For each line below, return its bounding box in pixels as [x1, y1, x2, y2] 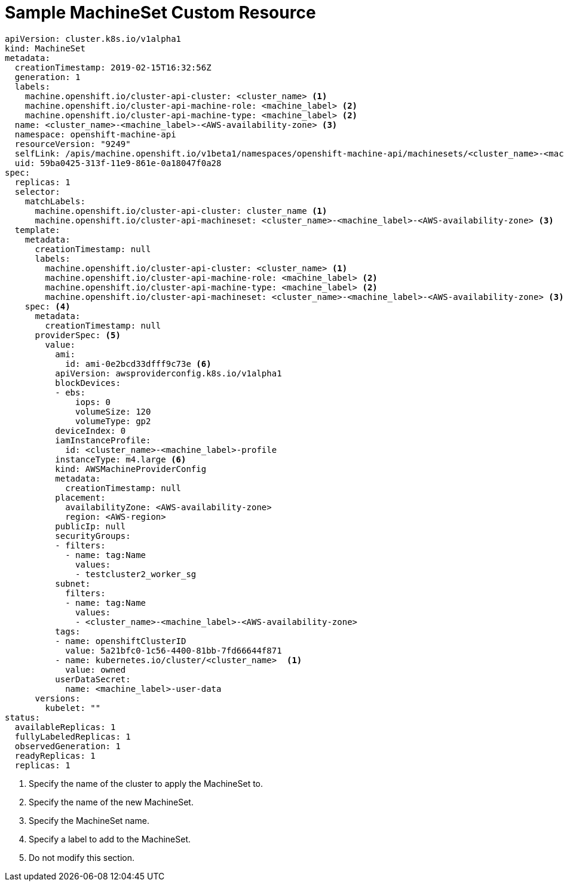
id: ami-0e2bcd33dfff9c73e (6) [65, 358, 211, 369]
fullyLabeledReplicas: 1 [14, 731, 131, 741]
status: [5, 712, 41, 722]
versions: [35, 693, 81, 703]
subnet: [55, 578, 91, 588]
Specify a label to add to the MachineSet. [29, 833, 191, 844]
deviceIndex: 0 [55, 425, 126, 436]
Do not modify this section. [29, 852, 135, 863]
